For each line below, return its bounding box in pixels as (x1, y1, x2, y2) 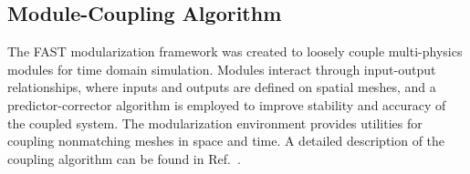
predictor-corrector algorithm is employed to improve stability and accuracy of (7, 95, 446, 114)
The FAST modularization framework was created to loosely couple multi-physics (7, 42, 463, 61)
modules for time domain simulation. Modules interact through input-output (7, 59, 436, 78)
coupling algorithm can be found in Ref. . (7, 148, 241, 168)
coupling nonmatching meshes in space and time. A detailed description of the (7, 131, 445, 150)
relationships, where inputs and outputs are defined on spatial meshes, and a (7, 77, 436, 97)
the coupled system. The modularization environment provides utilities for (7, 113, 423, 132)
